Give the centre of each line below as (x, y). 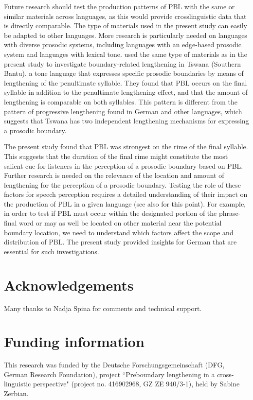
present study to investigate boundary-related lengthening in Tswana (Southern (123, 63)
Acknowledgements (69, 285)
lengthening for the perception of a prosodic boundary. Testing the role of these (122, 184)
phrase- (230, 213)
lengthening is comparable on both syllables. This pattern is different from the (121, 101)
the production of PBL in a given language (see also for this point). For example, (125, 203)
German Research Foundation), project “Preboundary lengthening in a (109, 374)
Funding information (74, 341)
